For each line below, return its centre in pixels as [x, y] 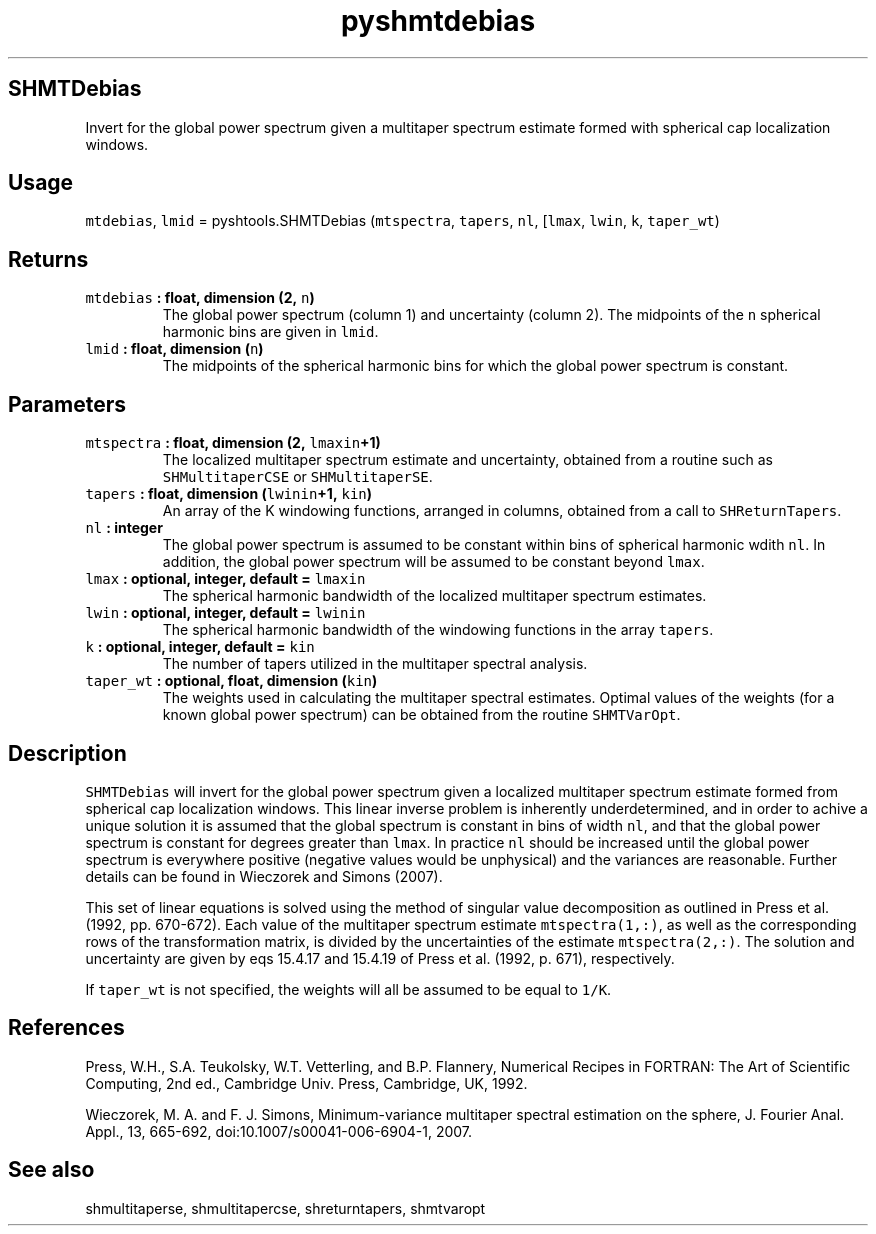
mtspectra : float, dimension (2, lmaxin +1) [233, 443]
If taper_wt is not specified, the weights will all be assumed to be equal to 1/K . [348, 989]
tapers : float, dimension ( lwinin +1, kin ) [229, 494]
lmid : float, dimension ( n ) [174, 349]
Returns [48, 259]
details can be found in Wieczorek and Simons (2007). [264, 876]
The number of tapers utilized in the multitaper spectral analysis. [375, 664]
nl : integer [124, 528]
